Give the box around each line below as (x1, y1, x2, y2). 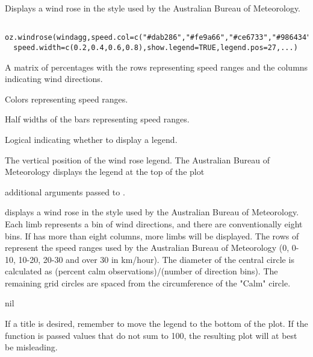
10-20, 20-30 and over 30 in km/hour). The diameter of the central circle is (18, 253, 294, 265)
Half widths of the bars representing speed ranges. (5, 113, 190, 125)
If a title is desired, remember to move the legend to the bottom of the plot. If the (5, 317, 308, 330)
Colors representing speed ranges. (5, 92, 128, 105)
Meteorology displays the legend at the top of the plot (5, 165, 205, 178)
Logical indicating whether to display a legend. (5, 133, 178, 145)
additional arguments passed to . (5, 185, 125, 198)
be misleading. (5, 341, 58, 353)
